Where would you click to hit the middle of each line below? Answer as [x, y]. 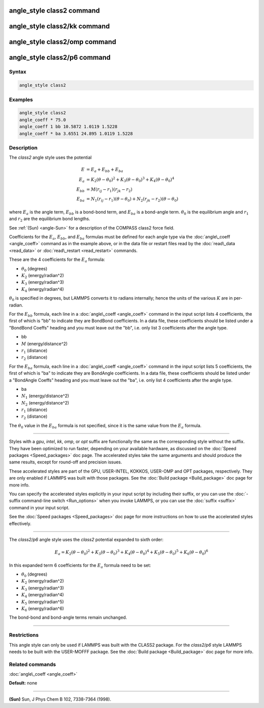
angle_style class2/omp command [63, 42]
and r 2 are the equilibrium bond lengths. [50, 219]
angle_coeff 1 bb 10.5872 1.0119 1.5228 [68, 127]
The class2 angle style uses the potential [50, 157]
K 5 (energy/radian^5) [43, 602]
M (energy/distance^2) [44, 344]
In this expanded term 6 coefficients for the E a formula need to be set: [80, 566]
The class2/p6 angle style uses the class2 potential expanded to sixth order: [86, 539]
